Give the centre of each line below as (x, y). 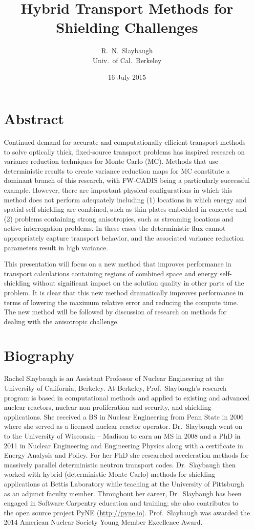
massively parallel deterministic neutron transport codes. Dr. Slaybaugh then (120, 464)
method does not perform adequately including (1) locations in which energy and (125, 199)
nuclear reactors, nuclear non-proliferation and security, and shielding (108, 407)
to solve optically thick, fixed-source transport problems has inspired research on (125, 151)
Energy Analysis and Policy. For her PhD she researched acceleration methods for (126, 455)
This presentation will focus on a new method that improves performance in (118, 264)
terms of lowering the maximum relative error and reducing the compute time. (121, 302)
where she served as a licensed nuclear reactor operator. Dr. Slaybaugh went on (123, 426)
